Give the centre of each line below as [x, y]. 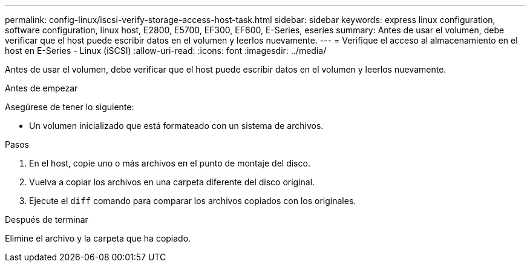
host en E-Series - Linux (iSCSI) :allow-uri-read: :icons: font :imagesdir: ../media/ [166, 51]
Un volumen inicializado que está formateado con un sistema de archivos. [176, 126]
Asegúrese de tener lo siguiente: [70, 107]
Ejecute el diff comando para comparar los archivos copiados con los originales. [193, 201]
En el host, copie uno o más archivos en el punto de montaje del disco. [170, 163]
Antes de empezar [41, 88]
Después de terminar [47, 219]
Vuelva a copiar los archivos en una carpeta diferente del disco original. [172, 182]
